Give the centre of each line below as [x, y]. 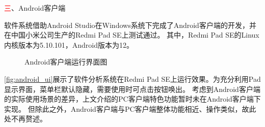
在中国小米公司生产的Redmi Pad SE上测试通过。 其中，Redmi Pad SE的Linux [132, 35]
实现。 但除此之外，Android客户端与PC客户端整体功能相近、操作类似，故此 [130, 108]
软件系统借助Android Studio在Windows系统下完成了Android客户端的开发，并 [130, 25]
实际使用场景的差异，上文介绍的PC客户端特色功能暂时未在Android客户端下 [136, 99]
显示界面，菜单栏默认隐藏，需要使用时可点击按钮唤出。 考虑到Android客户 [129, 89]
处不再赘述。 [25, 119]
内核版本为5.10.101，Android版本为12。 [69, 44]
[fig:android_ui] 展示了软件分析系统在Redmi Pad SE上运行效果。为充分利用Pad [132, 78]
